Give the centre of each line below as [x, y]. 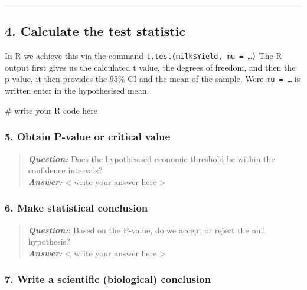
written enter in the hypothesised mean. [77, 90]
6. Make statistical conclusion [76, 208]
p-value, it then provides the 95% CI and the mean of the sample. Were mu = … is [153, 79]
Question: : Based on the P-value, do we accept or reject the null [147, 230]
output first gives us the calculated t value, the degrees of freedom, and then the [150, 67]
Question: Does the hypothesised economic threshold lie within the [151, 158]
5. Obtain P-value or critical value [88, 136]
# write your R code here [51, 110]
